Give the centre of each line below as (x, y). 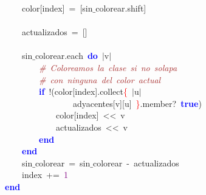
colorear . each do (66, 56)
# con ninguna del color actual (100, 79)
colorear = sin (63, 162)
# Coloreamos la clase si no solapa (108, 67)
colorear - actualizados (136, 162)
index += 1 (45, 175)
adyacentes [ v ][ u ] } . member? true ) (137, 103)
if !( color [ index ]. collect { (84, 91)
